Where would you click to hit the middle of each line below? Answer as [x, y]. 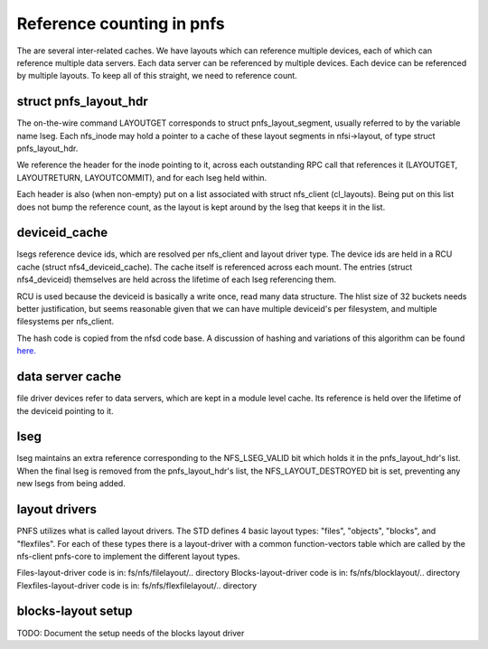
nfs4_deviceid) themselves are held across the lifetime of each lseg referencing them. [177, 279]
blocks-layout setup [75, 611]
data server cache [69, 376]
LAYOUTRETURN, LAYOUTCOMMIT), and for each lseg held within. [142, 177]
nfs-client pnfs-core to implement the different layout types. [128, 556]
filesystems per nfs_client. [66, 322]
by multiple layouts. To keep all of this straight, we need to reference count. [157, 76]
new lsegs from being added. [71, 484]
